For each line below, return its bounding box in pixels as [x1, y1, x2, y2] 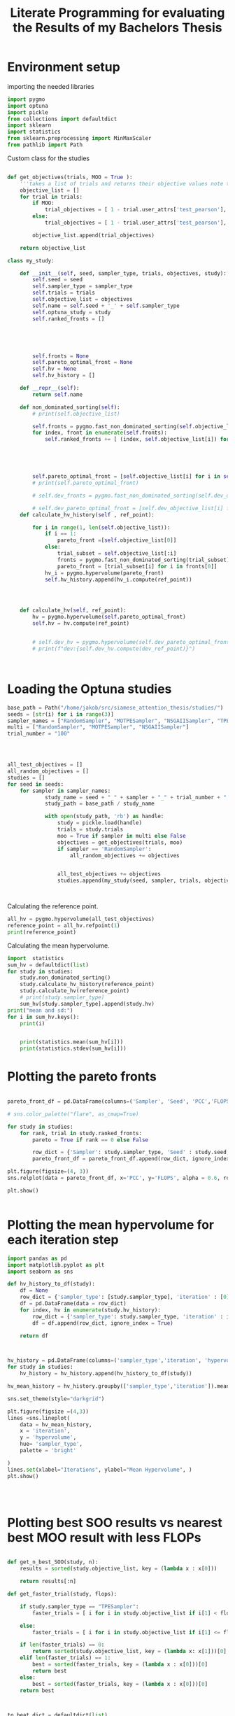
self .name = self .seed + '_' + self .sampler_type [32, 302, 180, 309]
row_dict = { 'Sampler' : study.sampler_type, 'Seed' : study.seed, [32, 1149, 230, 1156]
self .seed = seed [32, 276, 83, 283]
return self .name [32, 391, 83, 398]
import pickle [7, 108, 49, 116]
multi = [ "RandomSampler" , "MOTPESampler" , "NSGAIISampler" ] [7, 724, 190, 731]
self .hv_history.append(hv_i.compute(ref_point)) [44, 576, 192, 583]
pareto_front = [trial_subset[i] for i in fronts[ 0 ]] [57, 563, 218, 570]
